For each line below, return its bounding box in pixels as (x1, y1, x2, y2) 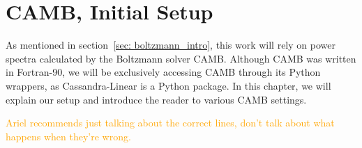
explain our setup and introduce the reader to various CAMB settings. (6, 92, 307, 106)
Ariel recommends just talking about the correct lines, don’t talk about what (6, 115, 335, 130)
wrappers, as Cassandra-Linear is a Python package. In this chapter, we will (6, 78, 331, 92)
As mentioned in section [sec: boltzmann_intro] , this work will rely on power (6, 38, 335, 52)
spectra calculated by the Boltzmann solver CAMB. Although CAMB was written (6, 51, 356, 65)
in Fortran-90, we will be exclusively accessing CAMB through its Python (6, 65, 321, 79)
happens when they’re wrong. (6, 129, 131, 143)
